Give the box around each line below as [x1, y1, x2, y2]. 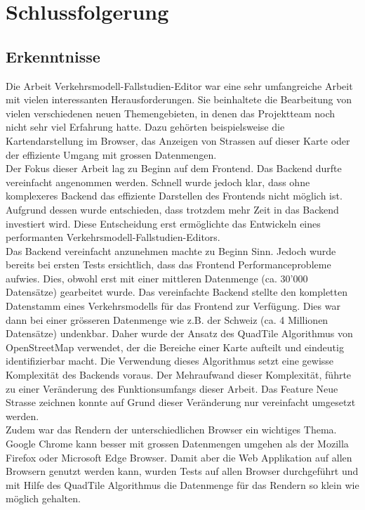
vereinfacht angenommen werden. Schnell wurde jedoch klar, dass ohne [6, 174, 310, 189]
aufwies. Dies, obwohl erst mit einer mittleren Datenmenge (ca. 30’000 [6, 270, 308, 285]
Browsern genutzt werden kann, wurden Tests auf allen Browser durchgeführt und [6, 464, 359, 478]
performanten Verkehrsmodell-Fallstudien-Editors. [6, 230, 220, 244]
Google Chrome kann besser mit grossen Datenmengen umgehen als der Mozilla [6, 436, 349, 451]
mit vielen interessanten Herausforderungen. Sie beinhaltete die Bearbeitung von [6, 92, 352, 107]
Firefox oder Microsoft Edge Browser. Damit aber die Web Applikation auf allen [6, 450, 352, 464]
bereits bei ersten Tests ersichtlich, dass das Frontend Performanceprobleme [6, 257, 331, 272]
